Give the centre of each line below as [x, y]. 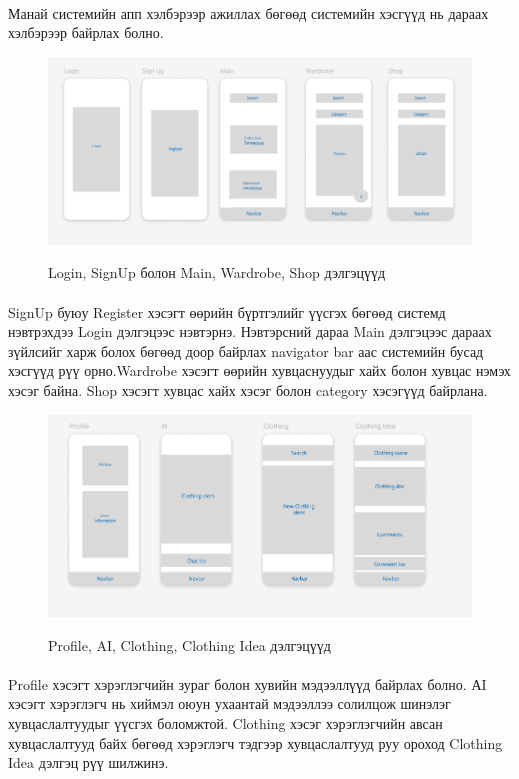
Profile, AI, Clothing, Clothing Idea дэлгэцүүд [189, 644]
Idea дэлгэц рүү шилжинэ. [88, 762]
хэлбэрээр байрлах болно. [86, 32]
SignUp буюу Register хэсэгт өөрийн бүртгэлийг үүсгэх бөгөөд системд [227, 311]
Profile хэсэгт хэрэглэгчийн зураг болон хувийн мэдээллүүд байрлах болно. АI [247, 683]
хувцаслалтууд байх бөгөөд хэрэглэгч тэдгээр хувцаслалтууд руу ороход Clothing [255, 742]
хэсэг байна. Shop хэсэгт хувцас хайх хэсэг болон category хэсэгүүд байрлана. [248, 390]
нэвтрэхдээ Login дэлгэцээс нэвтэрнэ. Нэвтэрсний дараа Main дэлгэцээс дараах [250, 331]
